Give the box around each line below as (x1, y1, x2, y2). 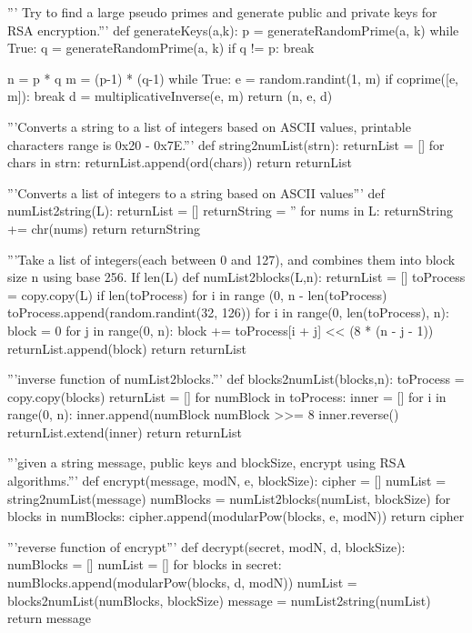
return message (7, 608, 91, 628)
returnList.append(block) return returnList (7, 338, 246, 357)
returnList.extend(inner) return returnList (7, 422, 242, 441)
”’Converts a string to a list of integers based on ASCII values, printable (7, 116, 411, 136)
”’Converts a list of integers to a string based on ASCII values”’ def (7, 183, 385, 202)
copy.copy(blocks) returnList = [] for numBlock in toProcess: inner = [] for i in (7, 387, 447, 406)
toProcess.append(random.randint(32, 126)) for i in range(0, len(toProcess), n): (7, 303, 449, 322)
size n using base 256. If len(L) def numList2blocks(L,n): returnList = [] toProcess (7, 267, 466, 286)
